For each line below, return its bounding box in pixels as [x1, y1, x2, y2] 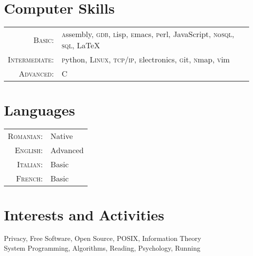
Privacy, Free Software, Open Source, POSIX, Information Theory [4, 233, 201, 243]
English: [15, 144, 43, 156]
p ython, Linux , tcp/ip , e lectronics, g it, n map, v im [61, 54, 230, 65]
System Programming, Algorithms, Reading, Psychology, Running [4, 242, 200, 253]
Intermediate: [8, 54, 54, 65]
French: [16, 173, 43, 184]
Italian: [17, 158, 43, 170]
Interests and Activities [4, 205, 164, 225]
